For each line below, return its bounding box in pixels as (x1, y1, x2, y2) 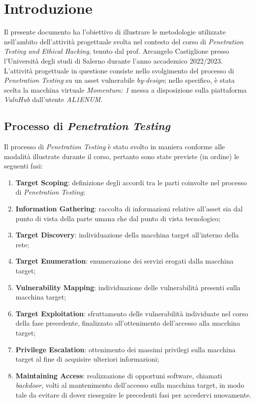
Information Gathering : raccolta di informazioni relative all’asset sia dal (15, 203, 243, 214)
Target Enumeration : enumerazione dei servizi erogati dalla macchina (15, 256, 234, 266)
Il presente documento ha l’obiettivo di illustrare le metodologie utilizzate (4, 27, 226, 37)
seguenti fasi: (4, 161, 43, 171)
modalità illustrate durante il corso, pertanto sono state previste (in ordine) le (4, 151, 239, 161)
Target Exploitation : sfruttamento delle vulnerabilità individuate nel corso (15, 308, 248, 318)
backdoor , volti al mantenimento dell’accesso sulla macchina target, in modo (15, 380, 244, 390)
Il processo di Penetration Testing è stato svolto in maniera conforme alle (4, 141, 225, 152)
